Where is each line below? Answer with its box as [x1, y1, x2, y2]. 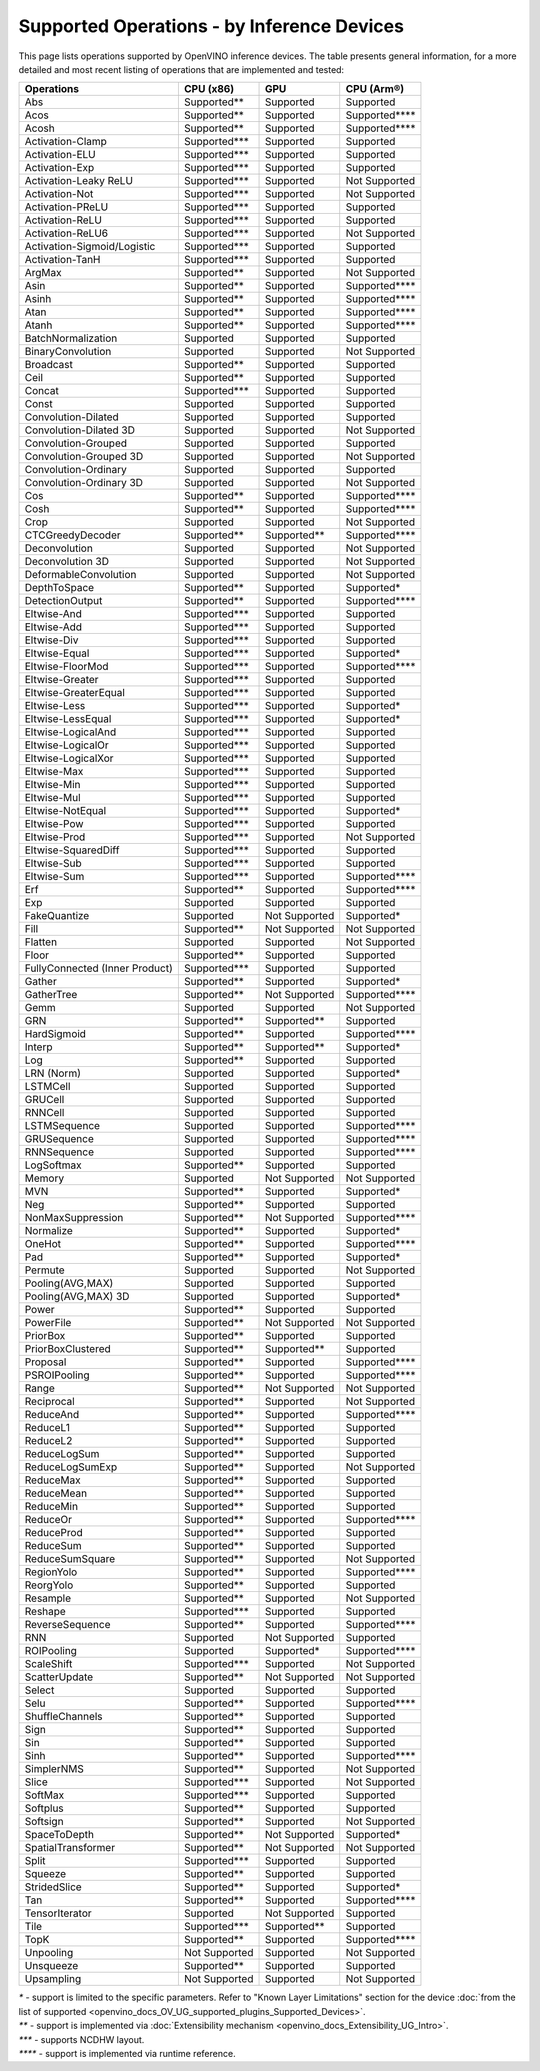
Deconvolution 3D [24, 555, 110, 569]
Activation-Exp [24, 161, 95, 175]
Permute [24, 1263, 65, 1277]
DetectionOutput [24, 594, 103, 608]
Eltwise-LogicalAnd [24, 725, 117, 739]
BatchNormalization [24, 331, 118, 345]
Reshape [24, 1605, 67, 1619]
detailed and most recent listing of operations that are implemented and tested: [18, 63, 345, 75]
